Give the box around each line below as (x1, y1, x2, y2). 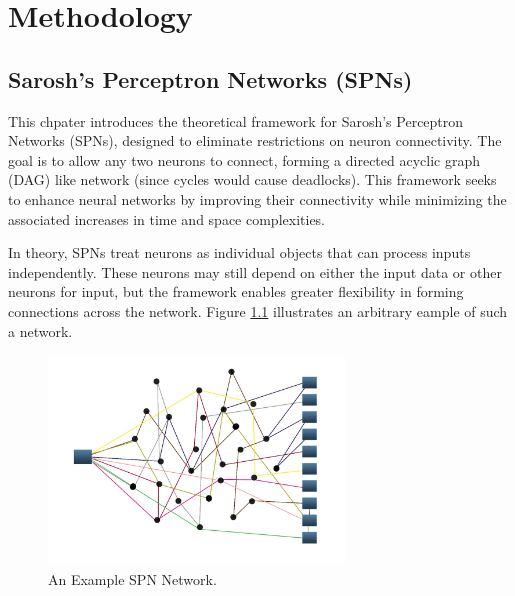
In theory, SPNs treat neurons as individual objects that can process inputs (8, 242, 471, 263)
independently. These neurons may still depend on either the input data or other (8, 261, 502, 282)
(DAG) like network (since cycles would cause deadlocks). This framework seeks (8, 169, 497, 190)
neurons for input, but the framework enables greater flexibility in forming (8, 281, 464, 302)
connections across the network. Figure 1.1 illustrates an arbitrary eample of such (8, 300, 508, 321)
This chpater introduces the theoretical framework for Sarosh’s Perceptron (8, 110, 464, 131)
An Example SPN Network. (48, 568, 217, 589)
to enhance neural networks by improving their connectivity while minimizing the (8, 188, 507, 209)
